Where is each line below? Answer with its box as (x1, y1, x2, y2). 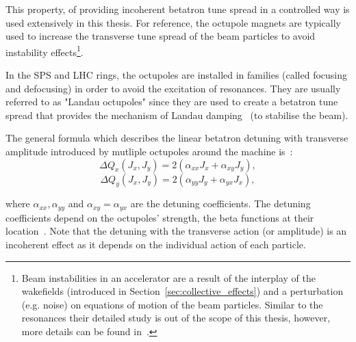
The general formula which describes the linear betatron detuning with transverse (5, 131, 348, 145)
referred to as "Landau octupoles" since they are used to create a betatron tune (5, 94, 338, 109)
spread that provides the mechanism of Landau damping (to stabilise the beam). (5, 107, 348, 122)
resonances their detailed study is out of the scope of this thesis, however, (21, 311, 331, 325)
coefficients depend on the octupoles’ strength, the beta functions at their (5, 210, 314, 224)
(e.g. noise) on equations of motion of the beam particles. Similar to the (21, 297, 323, 311)
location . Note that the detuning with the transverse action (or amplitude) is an (5, 224, 347, 238)
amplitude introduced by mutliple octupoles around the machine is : (5, 144, 293, 158)
